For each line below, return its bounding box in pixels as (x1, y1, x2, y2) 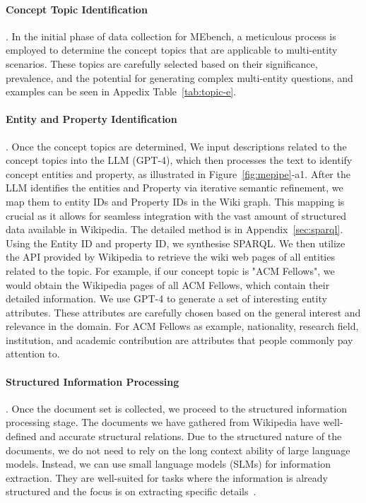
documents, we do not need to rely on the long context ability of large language (6, 442, 350, 457)
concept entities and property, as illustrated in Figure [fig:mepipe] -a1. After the (6, 166, 350, 181)
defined (6, 429, 37, 444)
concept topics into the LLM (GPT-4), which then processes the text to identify (6, 153, 353, 167)
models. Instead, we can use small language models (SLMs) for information (6, 456, 331, 471)
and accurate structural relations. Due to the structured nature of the (40, 429, 342, 444)
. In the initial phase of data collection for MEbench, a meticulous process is (6, 28, 336, 43)
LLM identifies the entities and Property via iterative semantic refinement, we (6, 180, 343, 195)
